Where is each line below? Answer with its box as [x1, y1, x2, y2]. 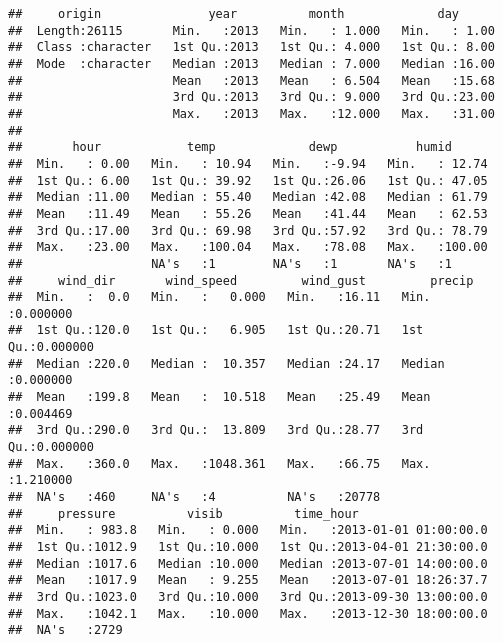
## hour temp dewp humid [8, 140, 452, 155]
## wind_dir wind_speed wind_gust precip [8, 273, 474, 288]
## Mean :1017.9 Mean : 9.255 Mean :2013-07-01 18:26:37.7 [8, 573, 488, 588]
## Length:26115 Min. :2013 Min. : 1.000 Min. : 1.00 [8, 23, 495, 38]
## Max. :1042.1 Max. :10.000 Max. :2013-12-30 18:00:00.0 [8, 606, 488, 621]
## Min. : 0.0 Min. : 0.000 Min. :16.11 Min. [8, 290, 431, 305]
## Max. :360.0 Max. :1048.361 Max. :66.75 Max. [8, 456, 431, 471]
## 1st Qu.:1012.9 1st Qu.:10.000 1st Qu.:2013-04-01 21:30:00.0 [8, 540, 488, 554]
